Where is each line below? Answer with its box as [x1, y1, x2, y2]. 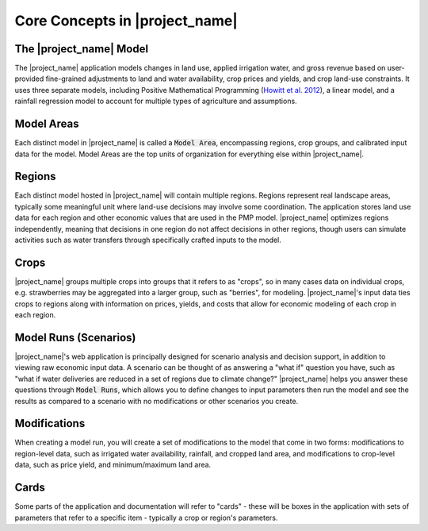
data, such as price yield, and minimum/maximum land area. [14, 460, 212, 470]
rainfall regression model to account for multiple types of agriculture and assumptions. [14, 96, 297, 106]
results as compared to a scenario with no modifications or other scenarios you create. [14, 396, 299, 406]
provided [14, 74, 44, 83]
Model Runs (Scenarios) [14, 330, 136, 344]
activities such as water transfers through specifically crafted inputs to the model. [14, 235, 281, 244]
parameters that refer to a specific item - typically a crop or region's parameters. [14, 513, 278, 522]
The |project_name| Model [14, 42, 149, 56]
